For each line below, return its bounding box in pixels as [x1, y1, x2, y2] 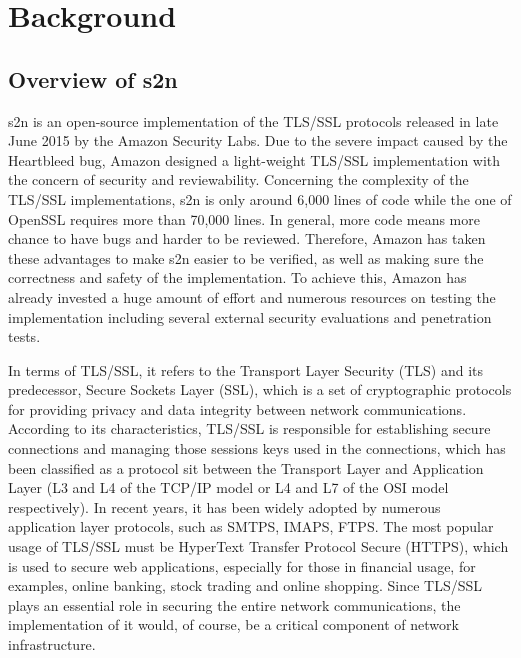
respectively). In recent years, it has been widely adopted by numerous [8, 496, 441, 517]
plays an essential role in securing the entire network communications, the [8, 594, 461, 615]
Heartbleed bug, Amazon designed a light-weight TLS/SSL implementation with [8, 149, 501, 170]
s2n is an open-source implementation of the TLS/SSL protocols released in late [8, 110, 499, 131]
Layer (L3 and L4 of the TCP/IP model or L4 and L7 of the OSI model [8, 477, 449, 498]
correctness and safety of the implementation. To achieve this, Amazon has [8, 267, 467, 288]
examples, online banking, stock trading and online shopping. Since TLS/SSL [8, 575, 483, 596]
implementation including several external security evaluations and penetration [8, 306, 492, 327]
